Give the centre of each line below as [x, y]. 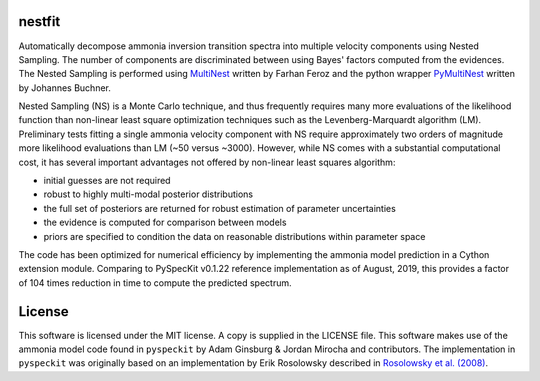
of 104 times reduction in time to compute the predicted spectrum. [155, 282]
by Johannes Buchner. [65, 87]
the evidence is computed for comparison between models [165, 222]
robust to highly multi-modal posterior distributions [148, 194]
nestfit [39, 21]
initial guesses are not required [107, 181]
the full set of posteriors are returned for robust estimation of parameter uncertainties [220, 208]
